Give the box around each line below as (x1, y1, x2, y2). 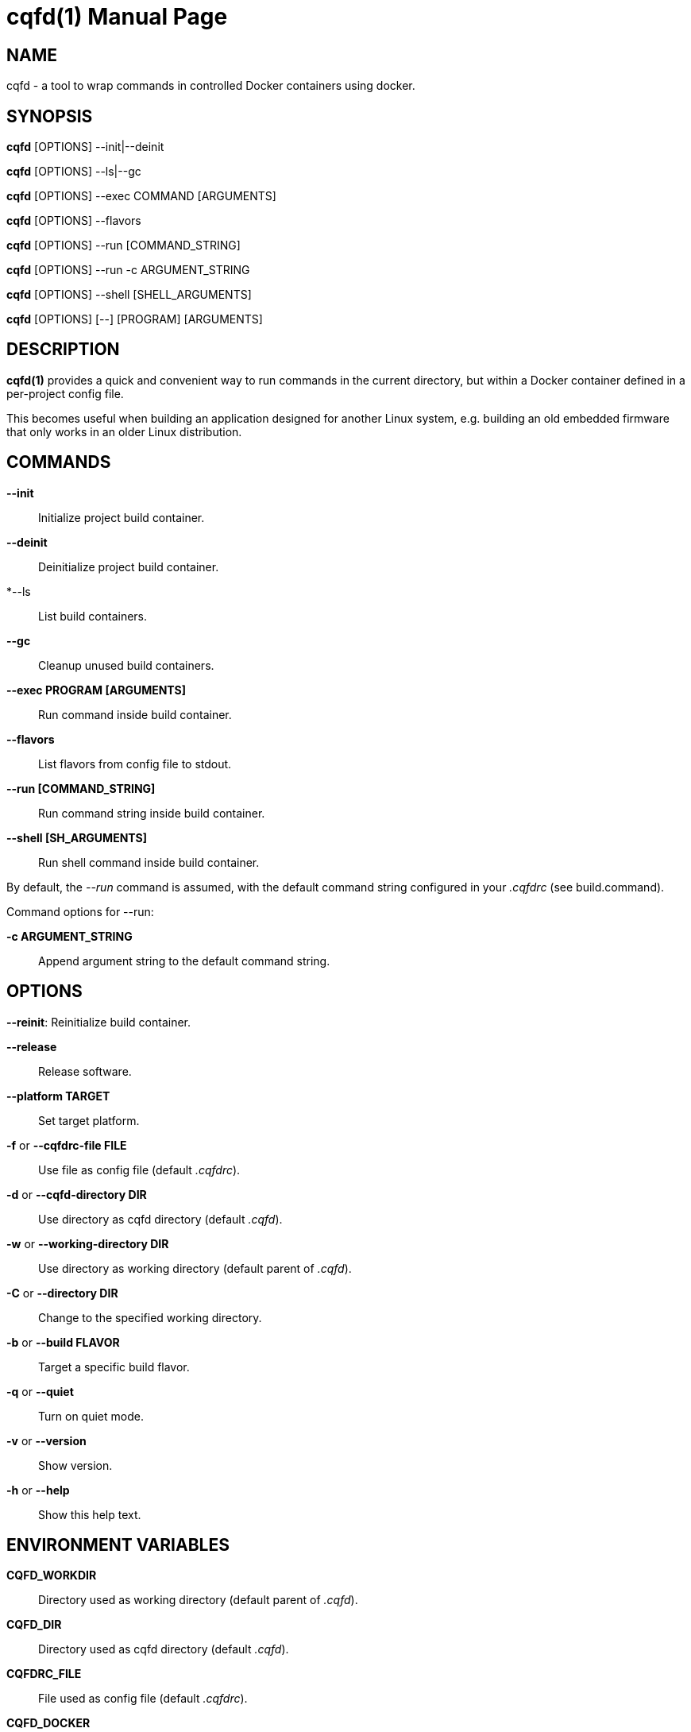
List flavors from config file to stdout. (38, 756, 232, 771)
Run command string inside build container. (38, 806, 265, 820)
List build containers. (38, 609, 148, 623)
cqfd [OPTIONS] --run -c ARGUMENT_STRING (6, 263, 250, 277)
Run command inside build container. (38, 707, 232, 721)
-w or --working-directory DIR (6, 1236, 169, 1251)
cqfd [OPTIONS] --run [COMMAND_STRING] (6, 238, 241, 253)
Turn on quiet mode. (38, 1409, 144, 1423)
